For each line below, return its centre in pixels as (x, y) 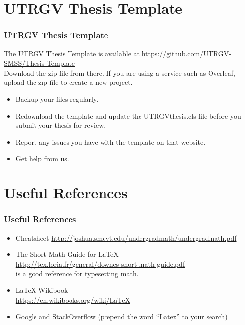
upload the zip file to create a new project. (68, 82)
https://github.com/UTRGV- (186, 53)
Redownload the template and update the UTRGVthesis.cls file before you (128, 115)
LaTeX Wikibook (42, 290)
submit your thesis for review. (61, 125)
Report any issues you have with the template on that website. (110, 142)
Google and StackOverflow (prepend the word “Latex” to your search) (122, 316)
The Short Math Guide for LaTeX (67, 254)
